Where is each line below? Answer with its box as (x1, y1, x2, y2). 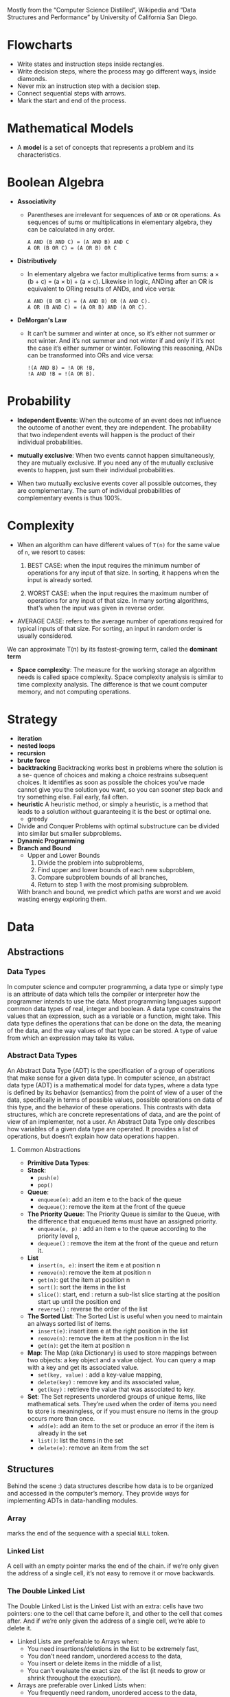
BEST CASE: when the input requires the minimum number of (27, 561, 200, 569)
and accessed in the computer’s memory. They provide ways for (7, 1489, 189, 1497)
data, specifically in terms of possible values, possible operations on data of (7, 1096, 222, 1104)
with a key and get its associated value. (27, 1363, 139, 1371)
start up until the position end (37, 1297, 122, 1305)
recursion (16, 748, 46, 757)
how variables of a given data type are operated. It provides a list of (7, 1124, 199, 1133)
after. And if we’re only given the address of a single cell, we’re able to (7, 1617, 206, 1625)
